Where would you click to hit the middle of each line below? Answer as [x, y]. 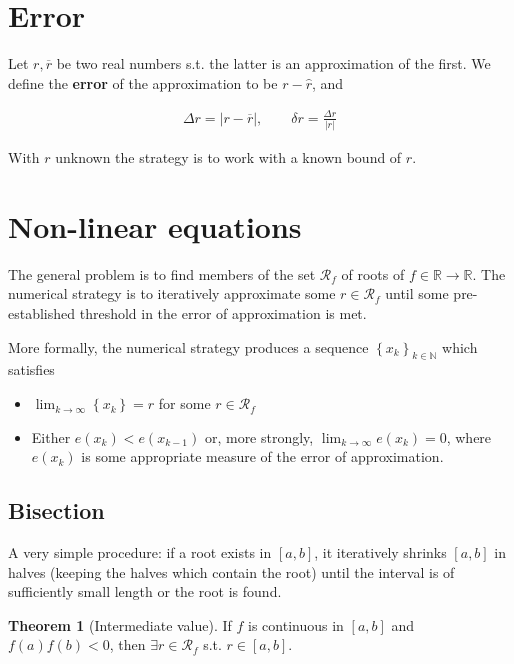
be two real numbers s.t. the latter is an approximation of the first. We [273, 63]
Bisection [56, 510]
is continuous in [296, 624]
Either [51, 436]
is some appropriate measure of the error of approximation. [262, 456]
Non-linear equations [155, 225]
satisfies [31, 369]
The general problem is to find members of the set [162, 273]
